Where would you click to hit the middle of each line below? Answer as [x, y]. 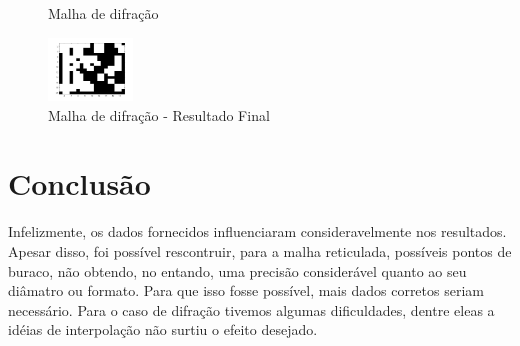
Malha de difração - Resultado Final [159, 114]
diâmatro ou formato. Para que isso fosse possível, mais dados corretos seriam [246, 290]
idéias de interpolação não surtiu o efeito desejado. [163, 329]
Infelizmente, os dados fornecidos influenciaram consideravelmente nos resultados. [257, 231]
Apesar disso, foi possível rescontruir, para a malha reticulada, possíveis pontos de [260, 250]
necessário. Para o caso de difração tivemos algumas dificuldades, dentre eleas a [251, 309]
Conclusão [79, 183]
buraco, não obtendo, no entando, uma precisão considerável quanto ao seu [237, 270]
